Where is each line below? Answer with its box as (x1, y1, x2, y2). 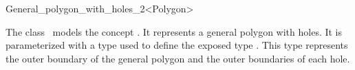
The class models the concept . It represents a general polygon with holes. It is (6, 24, 343, 38)
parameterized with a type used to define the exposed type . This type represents (6, 38, 348, 52)
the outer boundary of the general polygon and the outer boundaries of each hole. (6, 51, 350, 65)
